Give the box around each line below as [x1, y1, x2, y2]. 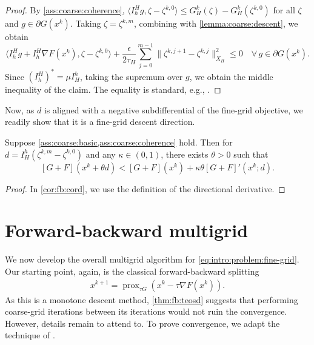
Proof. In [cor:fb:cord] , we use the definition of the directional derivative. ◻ [5, 182, 286, 195]
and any [85, 147, 116, 160]
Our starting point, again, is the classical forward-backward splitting [5, 264, 259, 277]
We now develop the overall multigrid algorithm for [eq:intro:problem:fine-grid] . [5, 253, 299, 266]
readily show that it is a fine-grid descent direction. [5, 115, 195, 128]
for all [273, 4, 295, 16]
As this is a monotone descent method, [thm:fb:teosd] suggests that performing [5, 293, 298, 306]
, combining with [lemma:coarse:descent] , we [133, 17, 298, 29]
